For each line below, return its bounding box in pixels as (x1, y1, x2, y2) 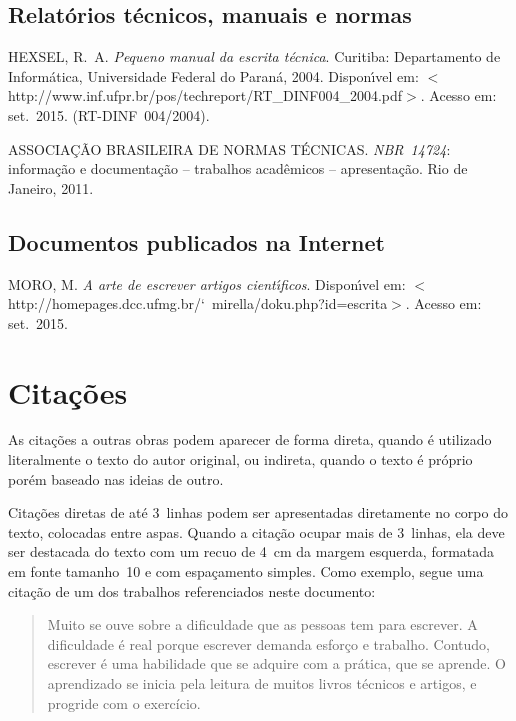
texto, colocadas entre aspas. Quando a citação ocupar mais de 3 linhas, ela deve (8, 521, 505, 542)
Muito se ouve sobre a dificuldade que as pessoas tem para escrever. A (47, 614, 478, 635)
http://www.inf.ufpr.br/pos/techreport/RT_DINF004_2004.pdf (8, 85, 403, 106)
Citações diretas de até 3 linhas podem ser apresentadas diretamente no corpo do (8, 502, 508, 523)
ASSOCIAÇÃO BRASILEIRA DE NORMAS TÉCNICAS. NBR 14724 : (8, 138, 451, 159)
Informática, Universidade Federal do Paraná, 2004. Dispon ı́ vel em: (8, 65, 419, 86)
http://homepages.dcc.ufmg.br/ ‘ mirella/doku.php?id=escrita (8, 293, 388, 314)
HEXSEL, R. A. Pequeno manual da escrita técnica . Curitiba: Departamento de (8, 46, 501, 67)
